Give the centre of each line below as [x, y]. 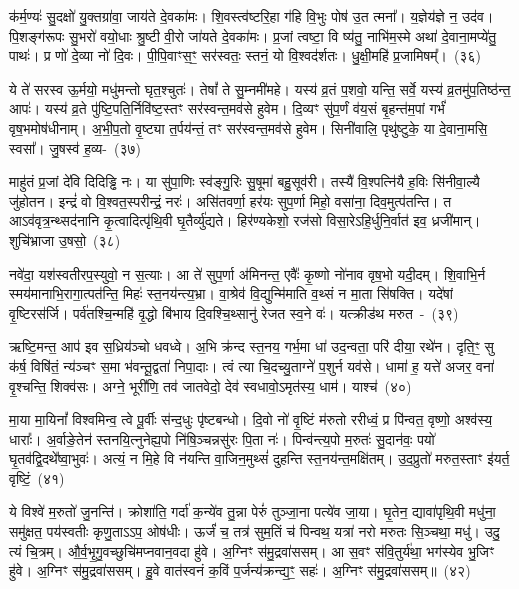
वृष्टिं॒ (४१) [37, 477]
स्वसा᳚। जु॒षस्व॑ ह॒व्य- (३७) [75, 147]
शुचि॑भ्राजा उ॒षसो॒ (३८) [65, 239]
